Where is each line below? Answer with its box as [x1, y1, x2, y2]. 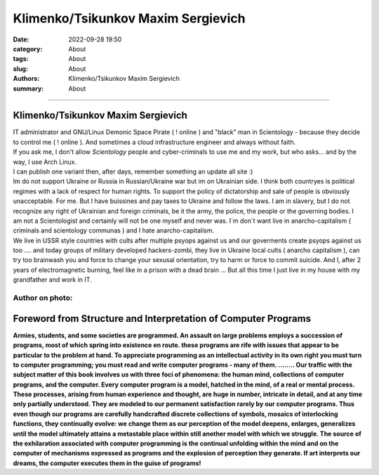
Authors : [13, 74, 40, 83]
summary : [13, 84, 44, 93]
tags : [13, 55, 29, 63]
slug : [13, 64, 28, 73]
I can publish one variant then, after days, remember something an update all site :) [13, 167, 253, 176]
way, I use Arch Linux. [13, 157, 77, 166]
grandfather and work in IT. [13, 275, 92, 284]
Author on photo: [13, 293, 73, 303]
